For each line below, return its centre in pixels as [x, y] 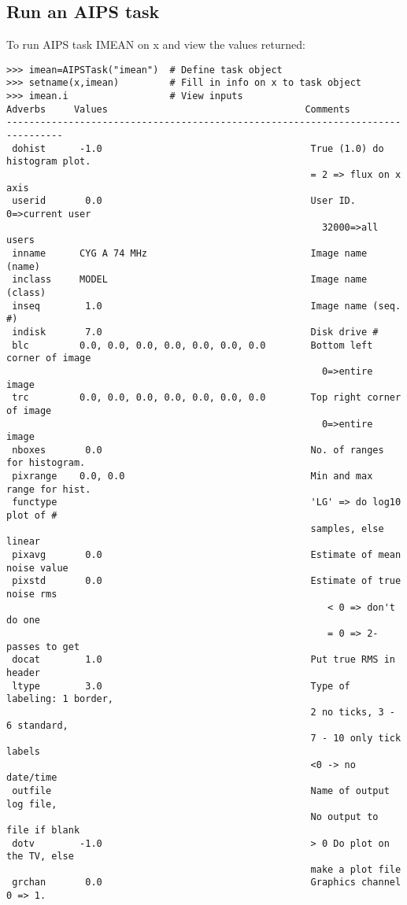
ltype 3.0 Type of [181, 686]
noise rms [32, 595]
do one [23, 621]
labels [23, 751]
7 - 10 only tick [356, 739]
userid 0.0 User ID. [184, 201]
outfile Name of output [201, 790]
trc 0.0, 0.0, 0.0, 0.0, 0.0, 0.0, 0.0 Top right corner [207, 398]
